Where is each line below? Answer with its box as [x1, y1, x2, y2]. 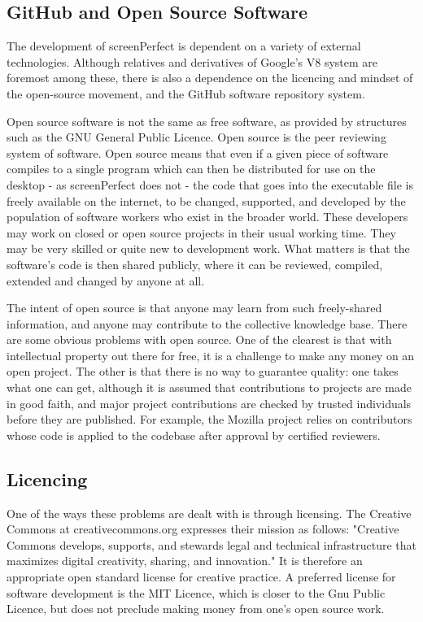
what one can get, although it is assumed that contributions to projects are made [7, 379, 412, 396]
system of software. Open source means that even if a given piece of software [7, 144, 389, 161]
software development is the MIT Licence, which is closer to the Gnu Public [7, 584, 386, 601]
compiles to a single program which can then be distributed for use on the [7, 160, 376, 177]
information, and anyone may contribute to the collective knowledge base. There [7, 315, 408, 332]
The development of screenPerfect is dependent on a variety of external [7, 37, 361, 54]
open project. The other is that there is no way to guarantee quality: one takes [7, 363, 399, 380]
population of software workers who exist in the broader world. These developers [7, 208, 408, 225]
